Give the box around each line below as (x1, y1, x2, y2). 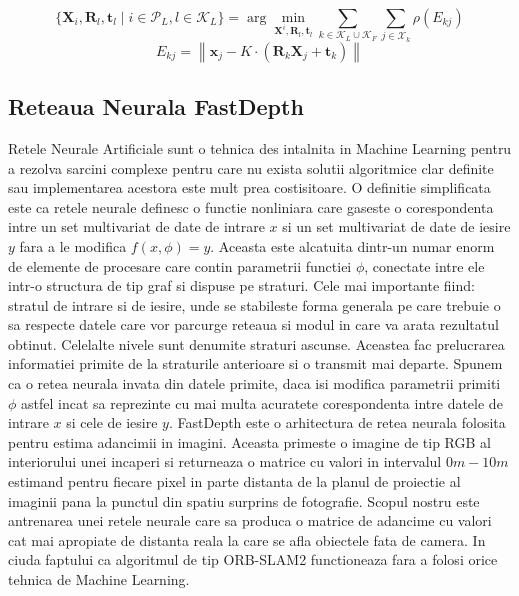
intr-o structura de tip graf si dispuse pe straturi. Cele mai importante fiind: (8, 275, 475, 296)
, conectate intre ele (364, 255, 485, 276)
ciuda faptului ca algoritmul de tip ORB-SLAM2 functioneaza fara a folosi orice (8, 549, 498, 570)
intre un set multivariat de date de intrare (8, 216, 265, 237)
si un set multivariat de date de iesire (282, 216, 511, 237)
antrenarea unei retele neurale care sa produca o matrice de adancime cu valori (8, 510, 492, 531)
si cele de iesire (66, 412, 158, 433)
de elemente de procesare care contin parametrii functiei (8, 255, 352, 276)
